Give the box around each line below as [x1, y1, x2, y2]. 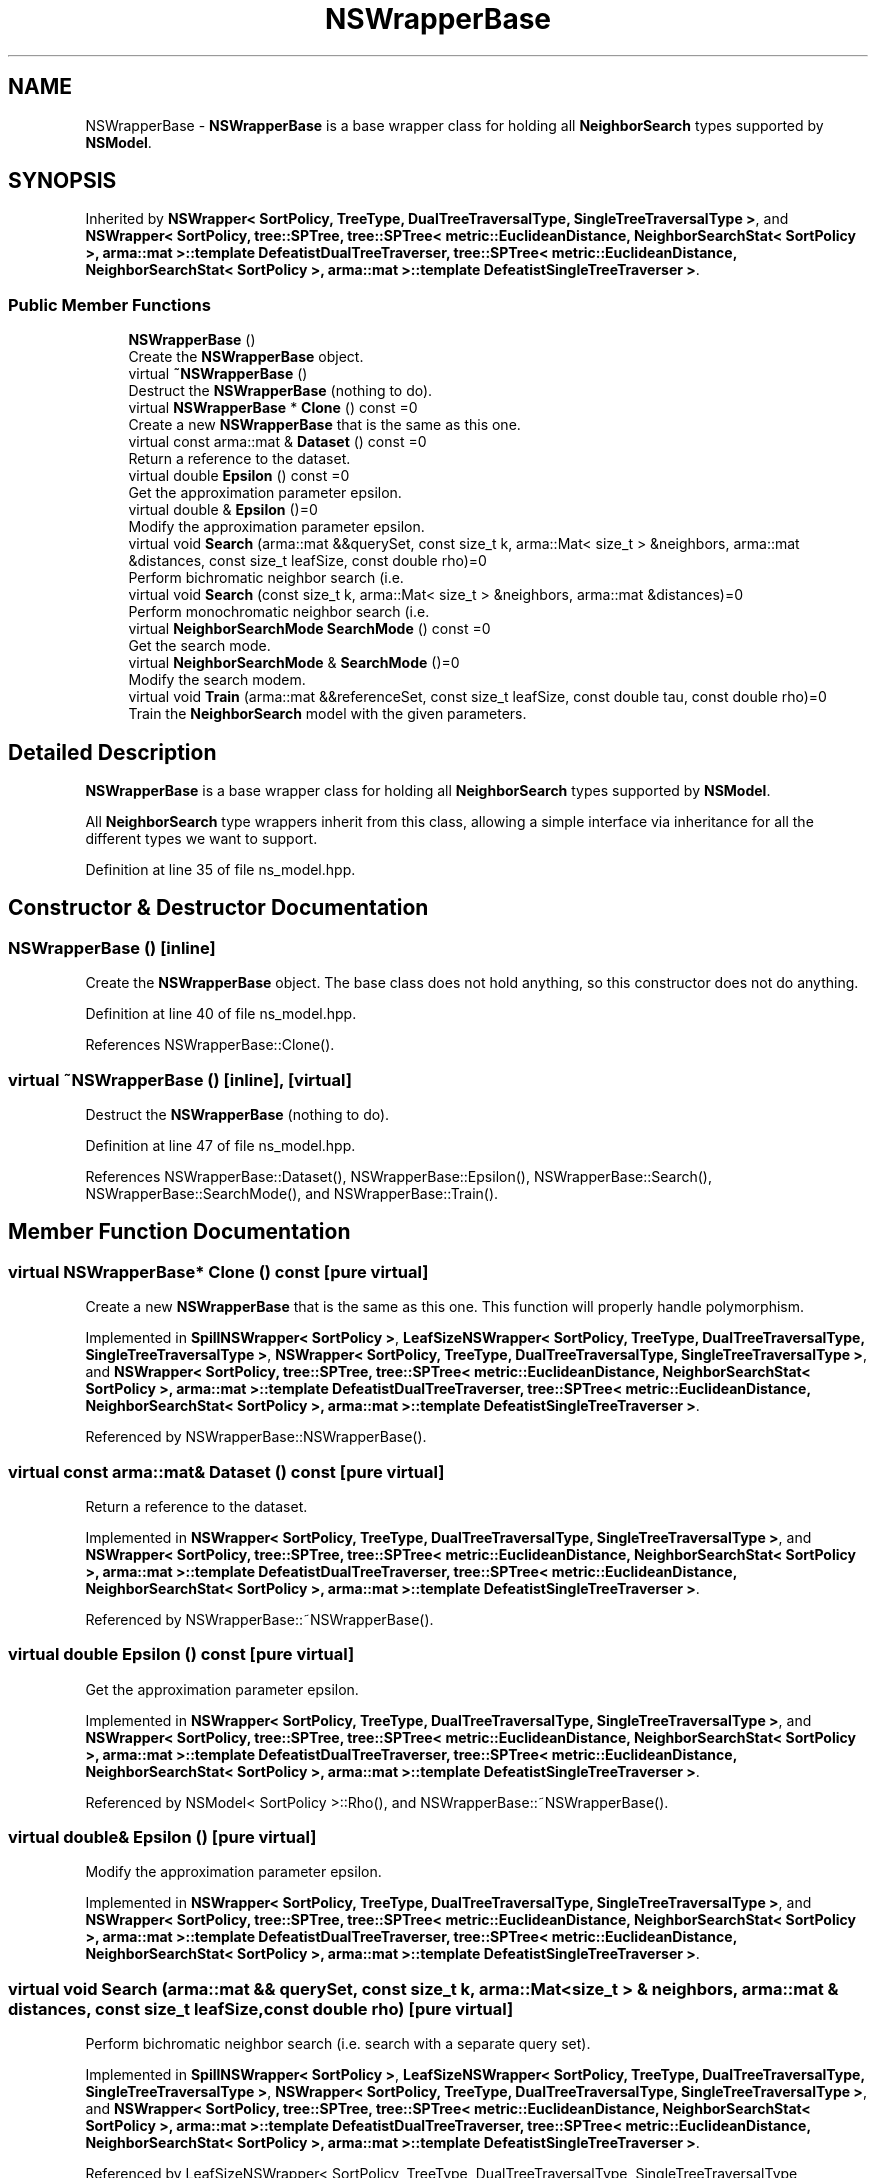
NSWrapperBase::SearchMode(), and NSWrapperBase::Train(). [85, 1185, 499, 1202]
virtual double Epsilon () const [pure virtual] [8, 1644, 355, 1665]
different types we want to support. [85, 830, 318, 848]
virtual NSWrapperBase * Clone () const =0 [128, 399, 418, 417]
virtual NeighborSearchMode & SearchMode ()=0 [128, 654, 460, 672]
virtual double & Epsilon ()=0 [128, 501, 318, 519]
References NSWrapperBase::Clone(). [85, 1036, 335, 1054]
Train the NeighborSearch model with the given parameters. [128, 705, 527, 723]
